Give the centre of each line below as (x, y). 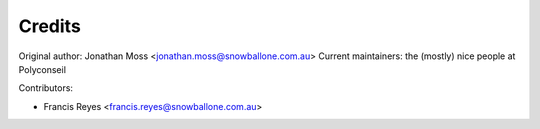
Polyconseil (42, 69)
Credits (50, 26)
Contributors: (46, 88)
